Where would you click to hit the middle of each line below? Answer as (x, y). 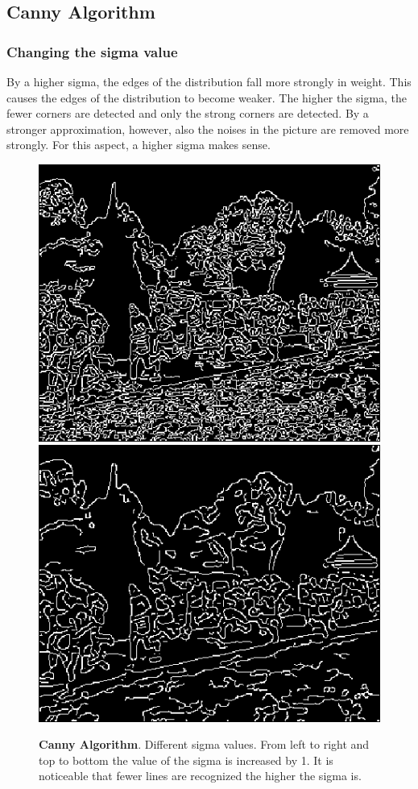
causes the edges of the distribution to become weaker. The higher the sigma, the (207, 97)
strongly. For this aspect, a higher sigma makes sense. (139, 145)
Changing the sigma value (92, 51)
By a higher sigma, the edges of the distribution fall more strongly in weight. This (209, 81)
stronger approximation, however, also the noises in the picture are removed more (208, 129)
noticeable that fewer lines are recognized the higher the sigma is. (200, 776)
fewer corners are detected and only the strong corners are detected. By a (188, 113)
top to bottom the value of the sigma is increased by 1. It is (186, 760)
